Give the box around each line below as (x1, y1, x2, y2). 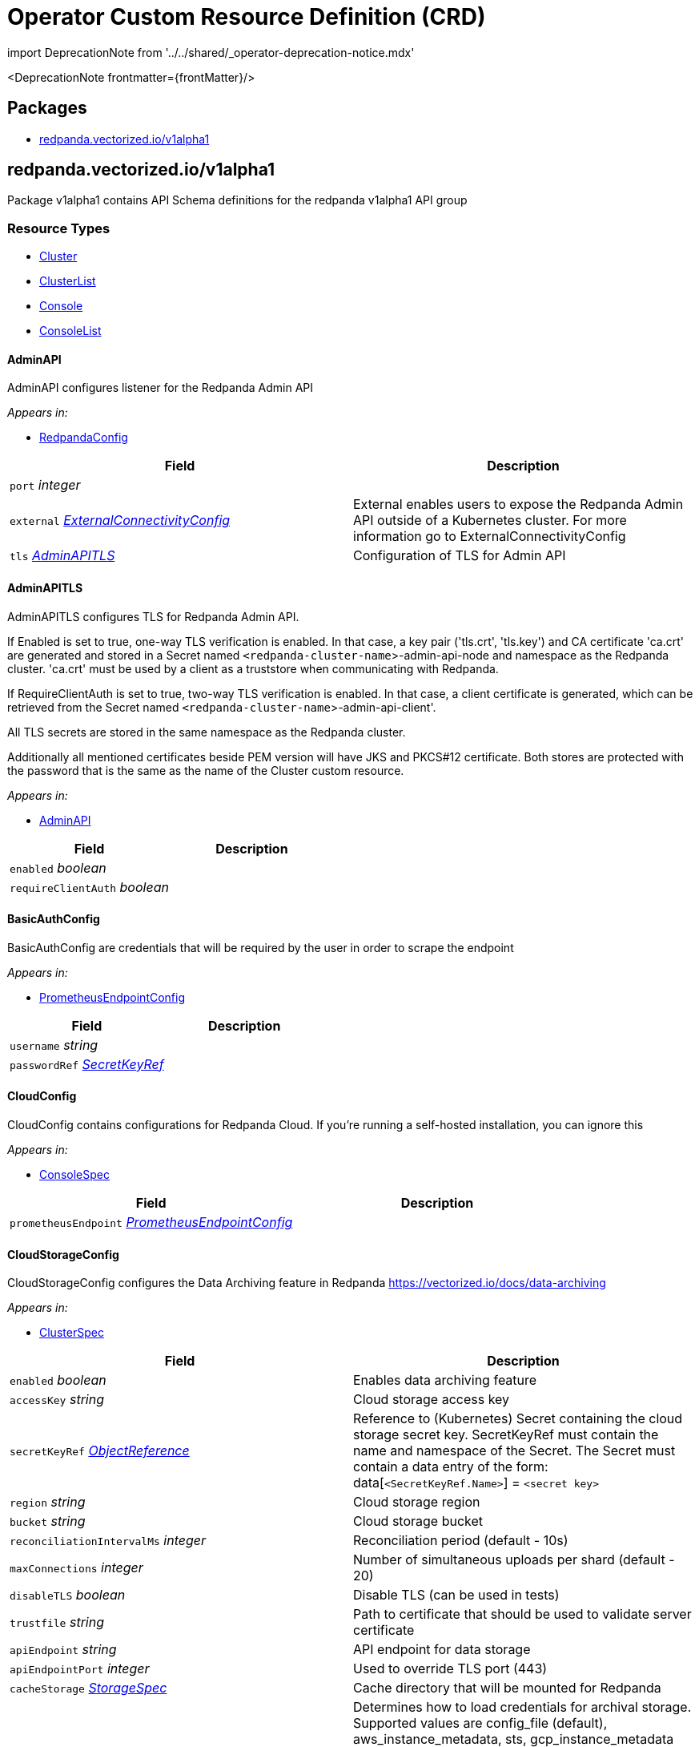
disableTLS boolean (10, 1587, 126, 1604)
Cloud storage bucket (353, 1513, 484, 1530)
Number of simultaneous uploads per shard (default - (353, 1551, 675, 1568)
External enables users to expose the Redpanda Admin (353, 496, 684, 513)
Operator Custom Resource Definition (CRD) (7, 3, 486, 30)
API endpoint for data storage (353, 1641, 531, 1658)
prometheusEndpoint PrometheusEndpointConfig (10, 1214, 293, 1231)
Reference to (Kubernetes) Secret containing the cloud (353, 1410, 683, 1427)
